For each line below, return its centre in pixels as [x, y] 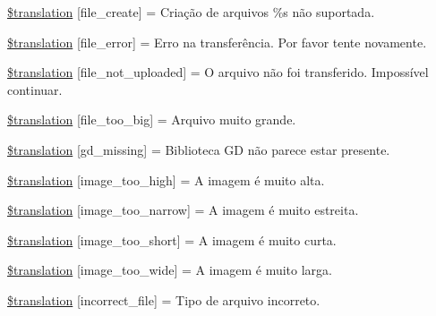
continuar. [35, 89]
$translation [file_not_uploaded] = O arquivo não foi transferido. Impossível [218, 72]
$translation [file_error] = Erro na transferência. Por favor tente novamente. [217, 42]
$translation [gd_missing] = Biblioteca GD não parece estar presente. [199, 149]
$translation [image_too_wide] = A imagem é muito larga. [170, 270]
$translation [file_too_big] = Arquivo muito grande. [152, 120]
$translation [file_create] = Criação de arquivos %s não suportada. [191, 12]
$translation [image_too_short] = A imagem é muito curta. [172, 239]
